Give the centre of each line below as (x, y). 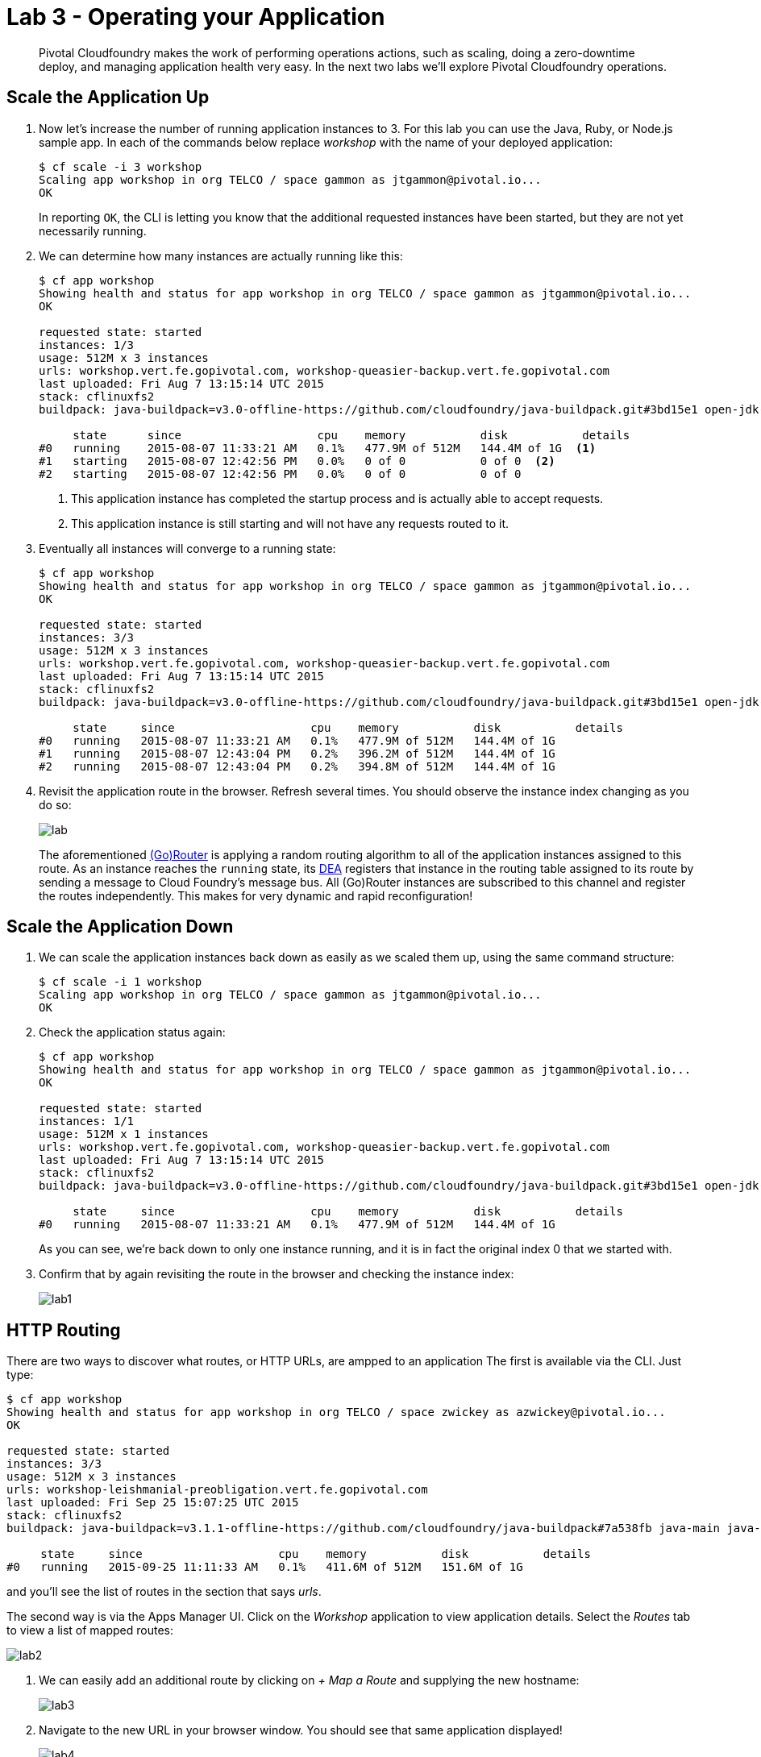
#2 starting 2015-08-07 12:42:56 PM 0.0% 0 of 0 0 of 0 (280, 474)
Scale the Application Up (108, 98)
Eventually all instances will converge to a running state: (187, 548)
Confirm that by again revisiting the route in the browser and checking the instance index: (277, 1274)
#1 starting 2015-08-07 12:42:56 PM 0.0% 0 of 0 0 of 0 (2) (297, 461)
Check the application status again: (132, 1032)
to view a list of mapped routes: (90, 1630)
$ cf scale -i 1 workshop (121, 982)
